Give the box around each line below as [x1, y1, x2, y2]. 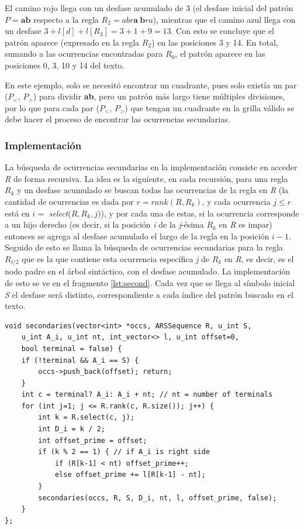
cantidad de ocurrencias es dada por [5, 195, 134, 207]
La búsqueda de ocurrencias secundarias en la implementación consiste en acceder [5, 161, 298, 173]
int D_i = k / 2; [38, 425, 105, 434]
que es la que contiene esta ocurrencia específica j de [22, 252, 210, 264]
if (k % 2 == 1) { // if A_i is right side [38, 448, 210, 456]
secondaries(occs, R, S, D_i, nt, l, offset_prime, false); [38, 493, 277, 502]
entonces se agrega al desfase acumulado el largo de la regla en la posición [5, 229, 270, 242]
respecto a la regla [33, 13, 99, 25]
